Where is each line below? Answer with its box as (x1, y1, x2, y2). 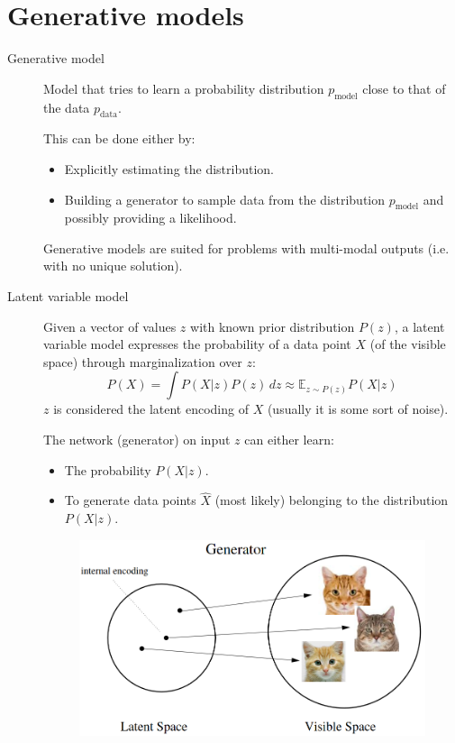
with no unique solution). (43, 256, 183, 275)
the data (43, 97, 90, 116)
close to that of (362, 78, 446, 97)
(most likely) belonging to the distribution (214, 491, 449, 509)
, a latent (394, 316, 445, 335)
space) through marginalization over (43, 352, 242, 371)
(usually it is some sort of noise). (267, 399, 449, 418)
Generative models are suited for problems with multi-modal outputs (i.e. (43, 238, 450, 257)
